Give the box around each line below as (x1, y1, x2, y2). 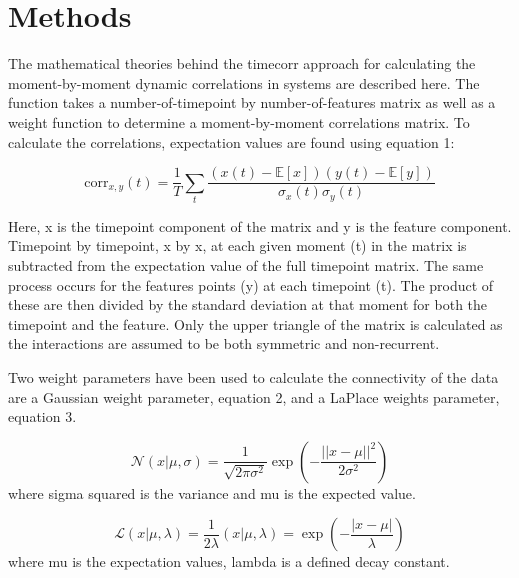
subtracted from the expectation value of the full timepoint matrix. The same (8, 255, 484, 276)
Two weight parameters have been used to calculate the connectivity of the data (8, 367, 499, 388)
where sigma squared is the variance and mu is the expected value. (8, 482, 416, 503)
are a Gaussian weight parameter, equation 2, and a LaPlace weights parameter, (8, 386, 500, 407)
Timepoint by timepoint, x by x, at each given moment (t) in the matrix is (8, 235, 467, 256)
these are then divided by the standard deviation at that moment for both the (8, 294, 488, 315)
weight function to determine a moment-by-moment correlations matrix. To (8, 111, 470, 132)
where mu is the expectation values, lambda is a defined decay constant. (8, 551, 450, 572)
